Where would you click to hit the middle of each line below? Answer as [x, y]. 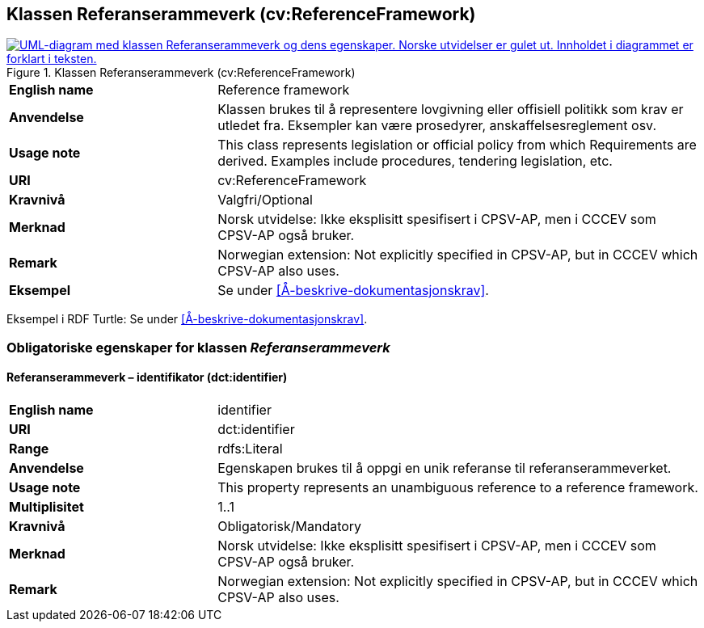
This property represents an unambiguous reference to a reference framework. [458, 488]
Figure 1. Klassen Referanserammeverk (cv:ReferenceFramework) [181, 73]
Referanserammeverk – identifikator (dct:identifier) [147, 377]
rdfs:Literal [250, 449]
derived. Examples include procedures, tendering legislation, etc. [415, 161]
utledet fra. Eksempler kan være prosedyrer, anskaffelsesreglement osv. [437, 126]
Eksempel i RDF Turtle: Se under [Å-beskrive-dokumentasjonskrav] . [187, 319]
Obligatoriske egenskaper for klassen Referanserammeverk [198, 347]
